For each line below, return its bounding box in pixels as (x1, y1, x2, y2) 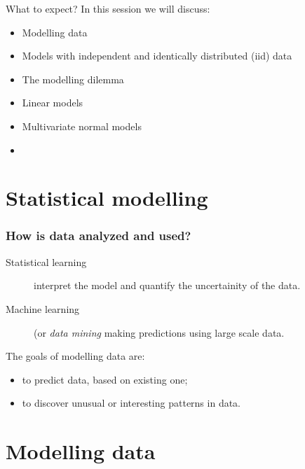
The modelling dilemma (22, 71, 124, 86)
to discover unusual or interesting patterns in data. (22, 395, 241, 410)
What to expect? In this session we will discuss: (6, 1, 210, 15)
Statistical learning (6, 254, 87, 269)
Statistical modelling (6, 183, 208, 212)
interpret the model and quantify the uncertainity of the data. (34, 278, 301, 293)
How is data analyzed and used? (6, 227, 191, 244)
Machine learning (6, 301, 80, 316)
